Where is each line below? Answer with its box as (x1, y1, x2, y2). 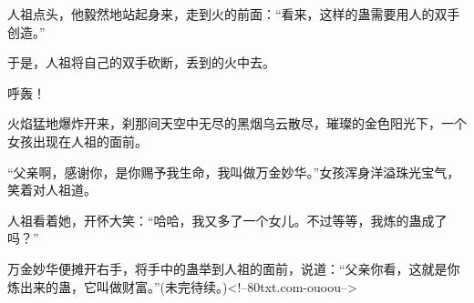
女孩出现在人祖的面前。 (7, 131, 148, 150)
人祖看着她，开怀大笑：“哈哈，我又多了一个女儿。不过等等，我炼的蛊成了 (7, 210, 448, 229)
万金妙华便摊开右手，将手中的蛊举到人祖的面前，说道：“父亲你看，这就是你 (7, 258, 460, 278)
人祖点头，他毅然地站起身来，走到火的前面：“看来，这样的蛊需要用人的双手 (7, 5, 460, 23)
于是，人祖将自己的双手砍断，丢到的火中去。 (7, 53, 275, 72)
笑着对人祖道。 (7, 180, 97, 199)
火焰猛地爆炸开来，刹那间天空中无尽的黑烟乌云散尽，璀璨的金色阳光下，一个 (7, 114, 467, 133)
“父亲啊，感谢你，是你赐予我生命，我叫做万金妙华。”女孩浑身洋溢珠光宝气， (7, 162, 460, 181)
